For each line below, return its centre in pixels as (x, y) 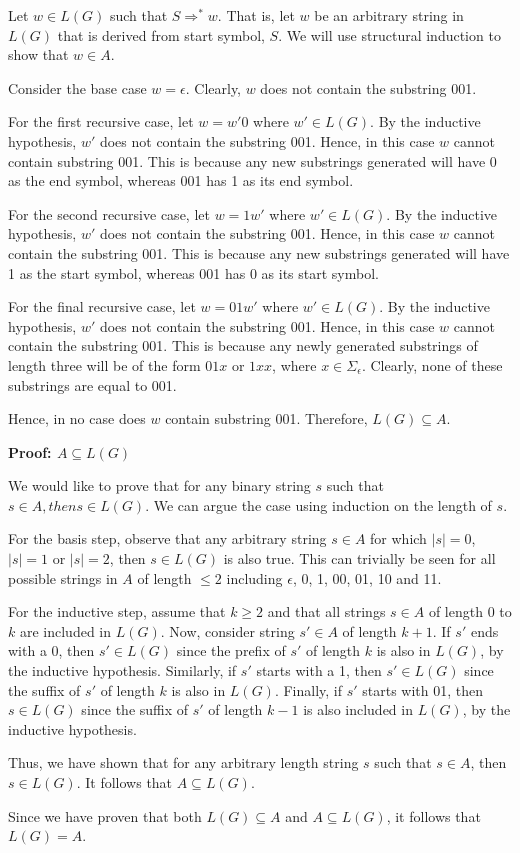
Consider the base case (77, 87)
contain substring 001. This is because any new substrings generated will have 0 (252, 160)
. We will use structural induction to (389, 34)
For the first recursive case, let (101, 121)
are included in (65, 630)
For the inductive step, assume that (117, 611)
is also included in (358, 709)
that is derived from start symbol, (161, 34)
